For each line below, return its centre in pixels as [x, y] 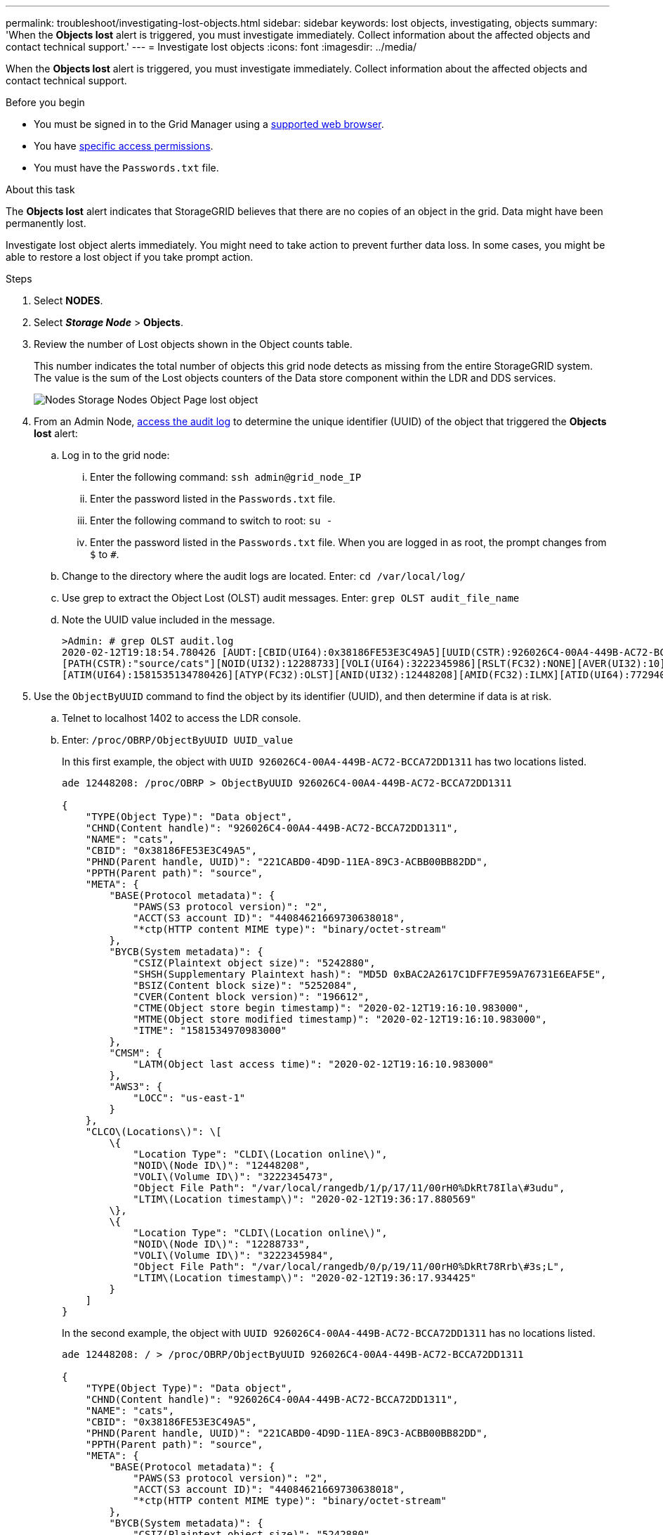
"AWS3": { [136, 1087]
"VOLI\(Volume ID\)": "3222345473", [234, 1177]
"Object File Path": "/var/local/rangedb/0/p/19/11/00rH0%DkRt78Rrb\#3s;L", [349, 1267]
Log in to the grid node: [116, 455]
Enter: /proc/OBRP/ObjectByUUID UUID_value [178, 740]
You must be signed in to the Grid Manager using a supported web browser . [209, 124]
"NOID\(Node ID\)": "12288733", [222, 1244]
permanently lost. [46, 223]
